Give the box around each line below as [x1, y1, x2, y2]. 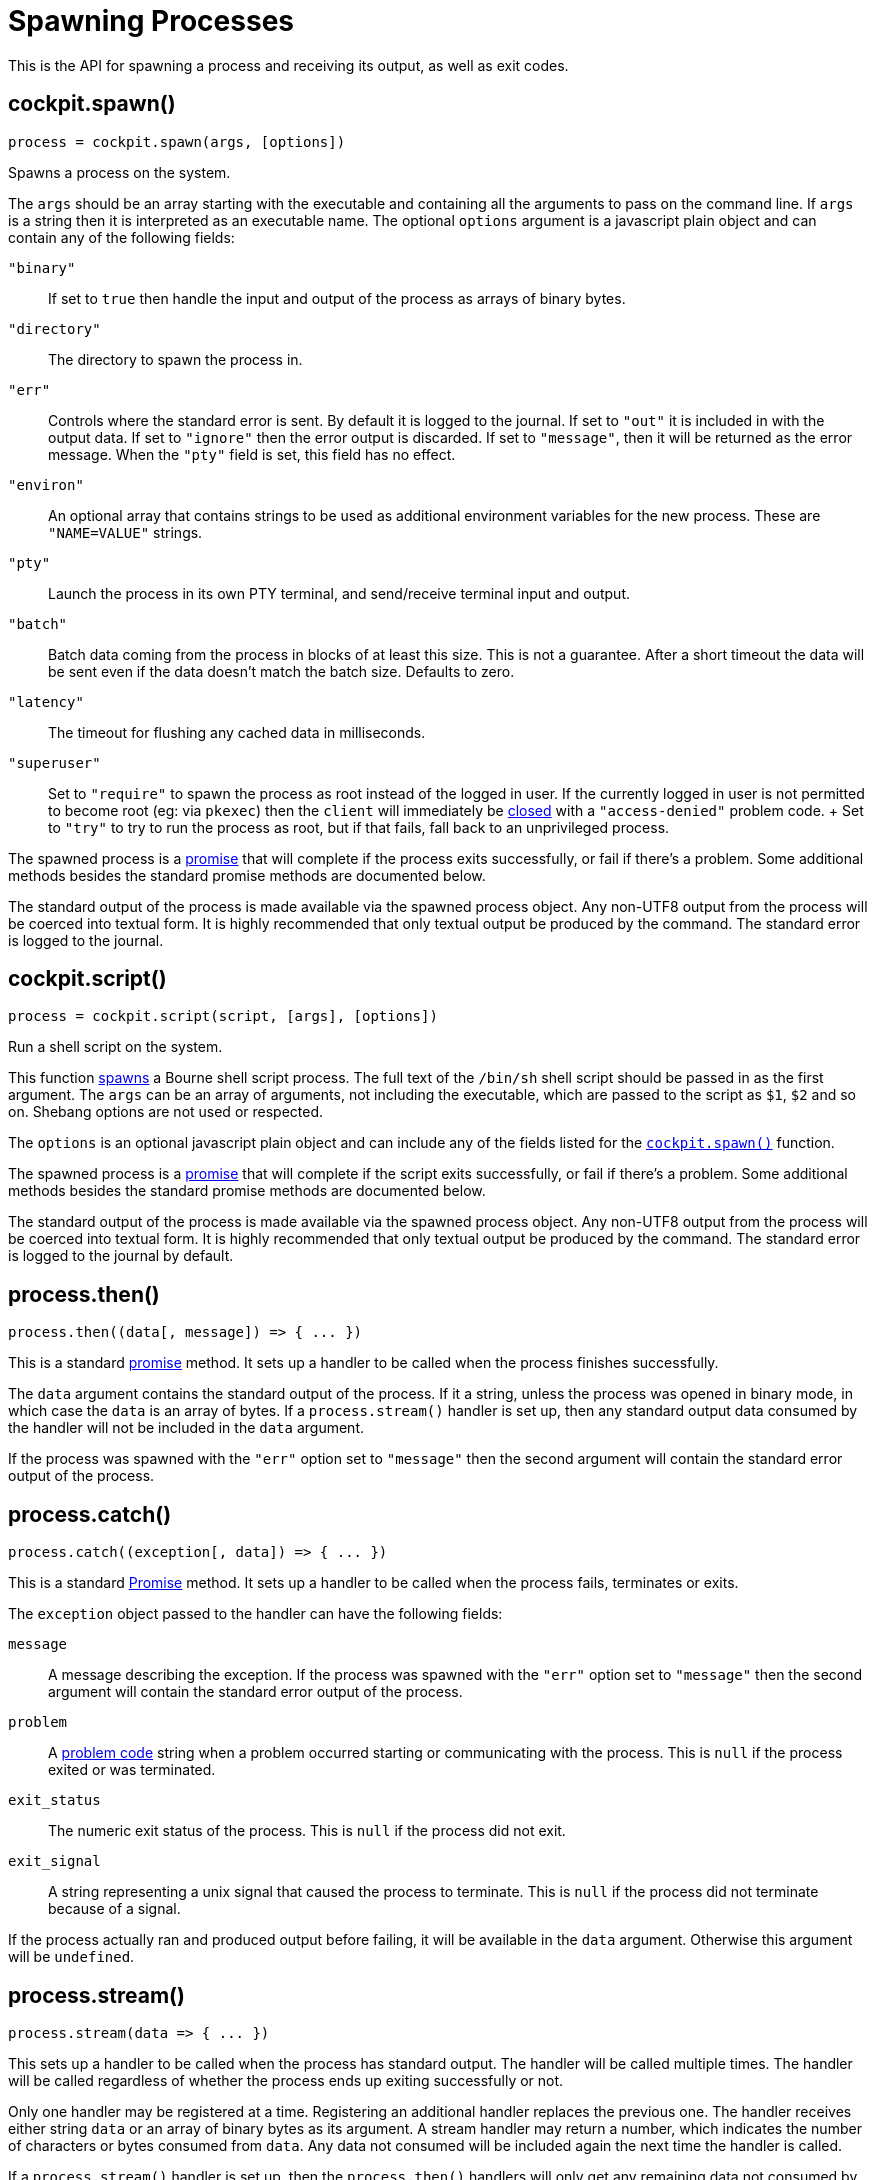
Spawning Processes [8, 4, 295, 38]
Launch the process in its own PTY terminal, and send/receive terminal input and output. [48, 584, 631, 602]
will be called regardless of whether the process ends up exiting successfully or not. [8, 2071, 564, 2089]
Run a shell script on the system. [8, 1038, 223, 1056]
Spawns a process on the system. [8, 163, 231, 181]
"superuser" [8, 754, 101, 771]
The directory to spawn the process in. [48, 350, 303, 368]
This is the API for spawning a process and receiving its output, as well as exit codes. [8, 56, 569, 74]
